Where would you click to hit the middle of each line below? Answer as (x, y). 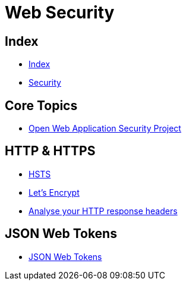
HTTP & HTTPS (50, 151)
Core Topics (41, 105)
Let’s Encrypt (54, 192)
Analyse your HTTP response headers (103, 211)
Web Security (60, 12)
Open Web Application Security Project (105, 129)
